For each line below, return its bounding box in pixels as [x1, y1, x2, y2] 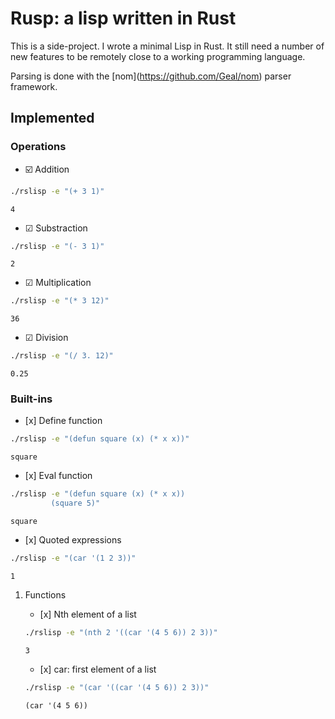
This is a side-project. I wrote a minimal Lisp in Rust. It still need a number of [10, 40, 325, 52]
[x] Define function [24, 415, 103, 427]
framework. [10, 80, 58, 92]
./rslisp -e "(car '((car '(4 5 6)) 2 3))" [24, 682, 210, 692]
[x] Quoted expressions [24, 534, 122, 546]
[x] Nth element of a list [39, 608, 137, 620]
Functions [24, 588, 67, 601]
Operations [10, 140, 67, 154]
